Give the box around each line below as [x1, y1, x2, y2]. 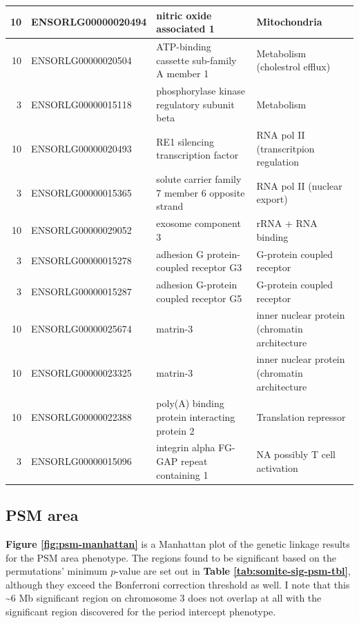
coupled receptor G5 [156, 290, 242, 305]
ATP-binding [156, 39, 211, 53]
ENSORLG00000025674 [31, 321, 132, 335]
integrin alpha [156, 440, 215, 455]
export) [256, 192, 288, 206]
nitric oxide [156, 8, 212, 22]
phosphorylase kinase [156, 83, 245, 97]
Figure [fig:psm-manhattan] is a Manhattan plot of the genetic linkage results [6, 536, 350, 551]
